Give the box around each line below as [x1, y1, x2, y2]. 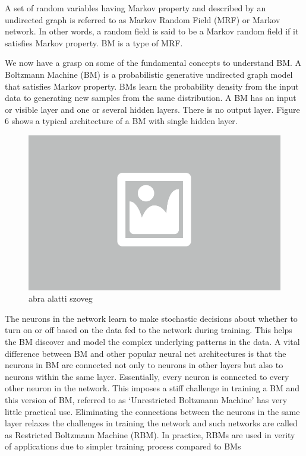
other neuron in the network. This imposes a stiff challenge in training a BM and [5, 382, 300, 394]
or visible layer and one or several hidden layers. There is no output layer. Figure [5, 103, 300, 115]
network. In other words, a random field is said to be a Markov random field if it [5, 25, 299, 37]
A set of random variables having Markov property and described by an [5, 2, 266, 14]
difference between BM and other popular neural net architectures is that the [5, 347, 286, 359]
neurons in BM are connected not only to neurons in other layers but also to [5, 359, 283, 371]
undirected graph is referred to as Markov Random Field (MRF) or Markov [5, 13, 280, 26]
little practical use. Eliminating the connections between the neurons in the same [5, 405, 300, 417]
